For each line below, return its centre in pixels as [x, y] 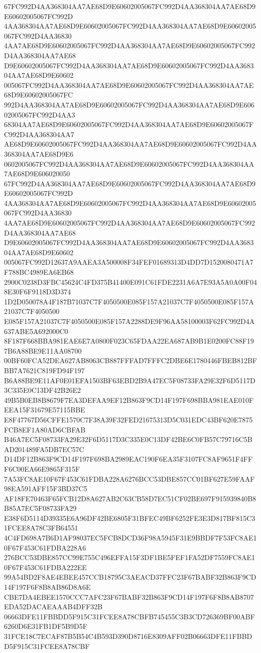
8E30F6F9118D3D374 [38, 292]
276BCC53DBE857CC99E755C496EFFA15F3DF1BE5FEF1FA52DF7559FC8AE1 [129, 557]
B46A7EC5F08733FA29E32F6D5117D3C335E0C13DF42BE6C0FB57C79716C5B [128, 439]
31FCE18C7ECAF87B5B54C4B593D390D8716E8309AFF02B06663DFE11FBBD [128, 636]
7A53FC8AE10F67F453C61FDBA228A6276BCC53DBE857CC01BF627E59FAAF [129, 478]
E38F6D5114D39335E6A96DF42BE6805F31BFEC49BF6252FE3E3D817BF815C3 [130, 518]
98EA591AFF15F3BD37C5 [46, 488]
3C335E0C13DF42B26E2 [43, 390]
